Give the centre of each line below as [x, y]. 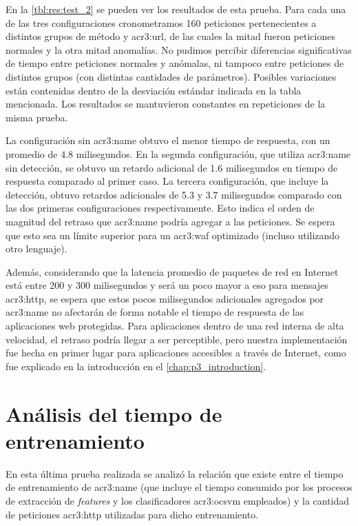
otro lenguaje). [36, 249]
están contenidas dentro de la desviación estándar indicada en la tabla [154, 90]
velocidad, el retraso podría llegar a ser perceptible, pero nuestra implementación [177, 339]
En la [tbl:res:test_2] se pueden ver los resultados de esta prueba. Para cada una [176, 9]
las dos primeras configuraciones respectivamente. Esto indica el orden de [160, 208]
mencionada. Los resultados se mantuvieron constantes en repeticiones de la [166, 104]
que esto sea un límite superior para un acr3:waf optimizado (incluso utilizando [173, 235]
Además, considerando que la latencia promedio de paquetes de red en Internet [172, 271]
